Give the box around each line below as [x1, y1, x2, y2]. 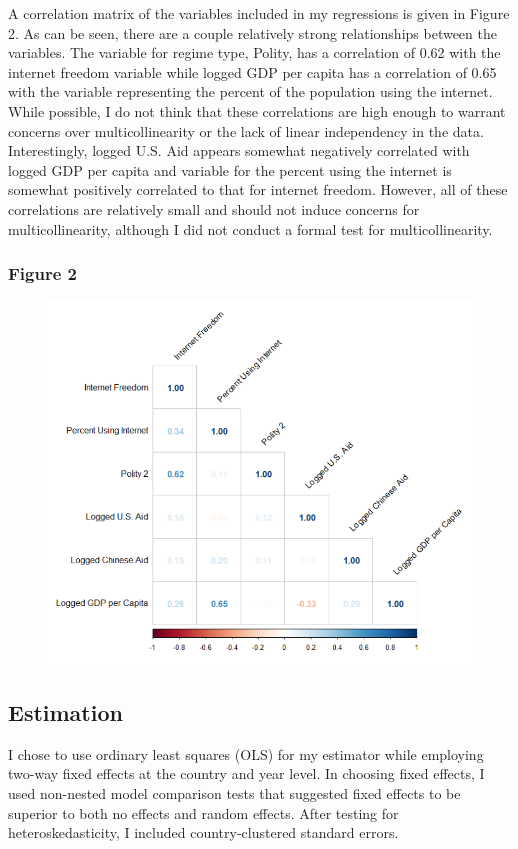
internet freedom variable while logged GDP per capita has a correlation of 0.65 [8, 61, 497, 82]
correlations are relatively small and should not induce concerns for [8, 198, 420, 219]
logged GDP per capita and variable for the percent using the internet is [8, 159, 452, 180]
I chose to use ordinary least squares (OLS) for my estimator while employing [8, 743, 484, 764]
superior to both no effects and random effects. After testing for [8, 802, 399, 823]
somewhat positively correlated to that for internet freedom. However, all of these [8, 179, 508, 200]
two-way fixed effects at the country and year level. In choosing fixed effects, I [8, 763, 485, 784]
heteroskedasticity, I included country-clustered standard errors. [8, 822, 399, 843]
